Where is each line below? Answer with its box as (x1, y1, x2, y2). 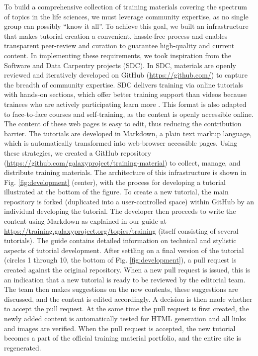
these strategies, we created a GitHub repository (4, 147, 152, 158)
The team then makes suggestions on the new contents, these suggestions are (4, 284, 238, 294)
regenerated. (4, 342, 41, 353)
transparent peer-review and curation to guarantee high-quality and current (4, 40, 235, 51)
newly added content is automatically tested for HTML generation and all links (4, 313, 246, 323)
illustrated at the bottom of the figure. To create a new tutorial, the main (4, 186, 229, 197)
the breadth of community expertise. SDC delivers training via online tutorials (4, 79, 243, 89)
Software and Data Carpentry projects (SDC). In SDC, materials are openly (4, 60, 236, 70)
